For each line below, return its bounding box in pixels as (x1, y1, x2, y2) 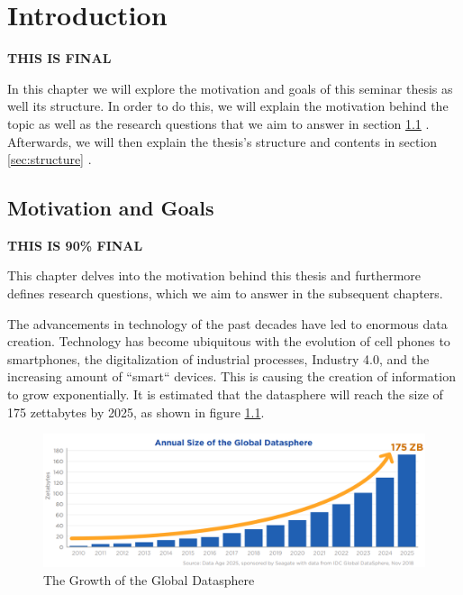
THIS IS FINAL (7, 49, 112, 68)
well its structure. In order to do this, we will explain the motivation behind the (7, 96, 449, 115)
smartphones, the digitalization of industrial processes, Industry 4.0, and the (7, 349, 430, 368)
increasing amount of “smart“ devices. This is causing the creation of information (7, 367, 456, 386)
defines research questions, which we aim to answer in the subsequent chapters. (7, 284, 443, 303)
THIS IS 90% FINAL (7, 235, 143, 254)
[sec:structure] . (7, 150, 92, 169)
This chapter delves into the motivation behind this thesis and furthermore (7, 266, 422, 285)
